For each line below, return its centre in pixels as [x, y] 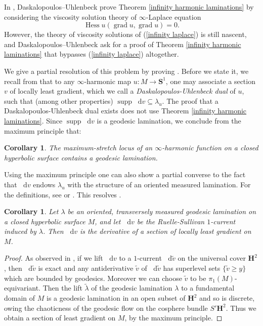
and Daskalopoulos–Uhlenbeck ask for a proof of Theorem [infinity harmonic [123, 44]
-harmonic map [107, 81]
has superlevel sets [192, 268]
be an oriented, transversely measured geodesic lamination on [162, 211]
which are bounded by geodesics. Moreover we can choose [93, 278]
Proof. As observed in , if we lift [54, 258]
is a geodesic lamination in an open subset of [116, 298]
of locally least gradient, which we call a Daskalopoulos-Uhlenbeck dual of [123, 91]
